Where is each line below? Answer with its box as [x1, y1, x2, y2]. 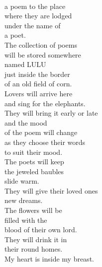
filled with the [4, 214, 47, 225]
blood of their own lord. [4, 224, 77, 235]
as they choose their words [4, 136, 86, 147]
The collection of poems [4, 39, 77, 50]
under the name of [4, 20, 61, 30]
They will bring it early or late [4, 108, 98, 118]
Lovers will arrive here [4, 88, 73, 98]
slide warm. [4, 176, 39, 186]
